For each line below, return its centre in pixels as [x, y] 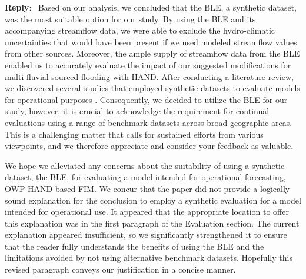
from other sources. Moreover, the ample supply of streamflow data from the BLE [152, 53]
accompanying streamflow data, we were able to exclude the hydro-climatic [140, 30]
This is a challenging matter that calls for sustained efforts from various [134, 134]
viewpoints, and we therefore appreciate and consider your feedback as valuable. [149, 146]
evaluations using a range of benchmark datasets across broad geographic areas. [149, 122]
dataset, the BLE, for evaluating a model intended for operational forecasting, [145, 177]
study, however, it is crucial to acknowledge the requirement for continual [137, 111]
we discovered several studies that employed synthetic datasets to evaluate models [152, 88]
